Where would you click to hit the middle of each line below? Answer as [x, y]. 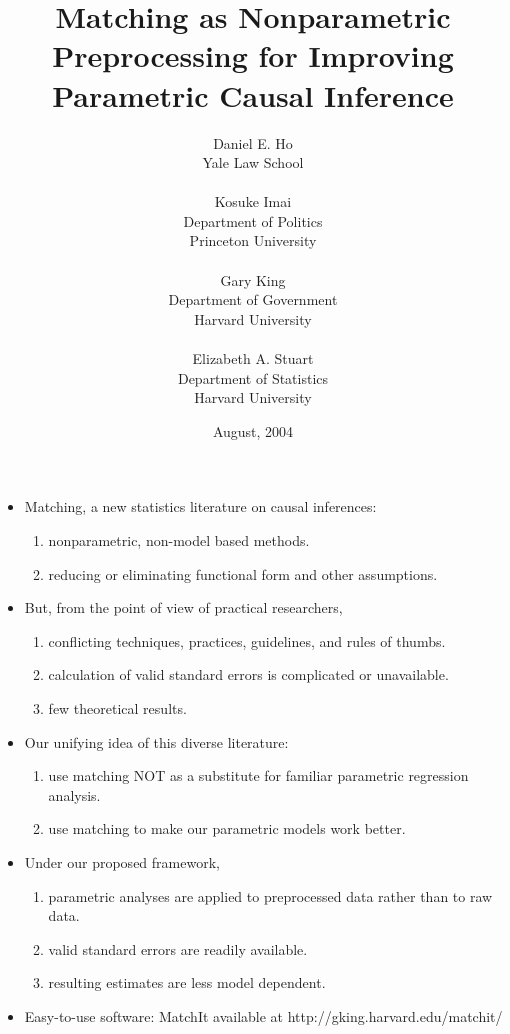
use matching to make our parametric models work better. [227, 828]
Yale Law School [253, 162]
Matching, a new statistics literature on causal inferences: [200, 506]
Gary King [253, 279]
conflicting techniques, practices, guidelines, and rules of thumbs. [247, 640]
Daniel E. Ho [253, 142]
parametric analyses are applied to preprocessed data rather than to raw [270, 895]
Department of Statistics [253, 377]
